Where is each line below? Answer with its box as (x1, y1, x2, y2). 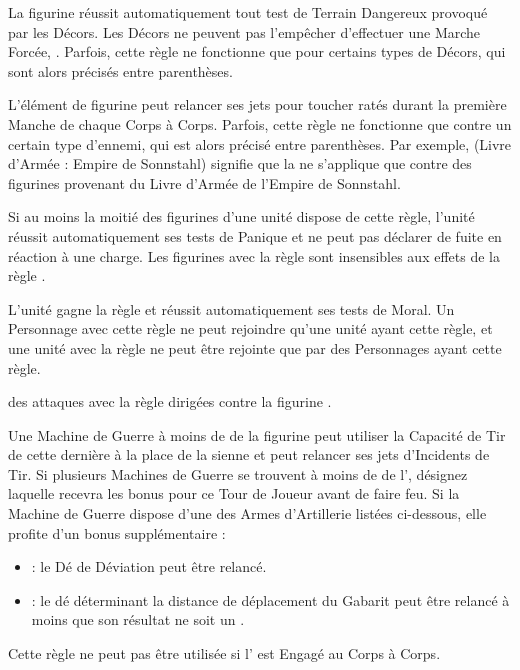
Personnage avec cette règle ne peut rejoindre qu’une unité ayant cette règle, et (8, 318, 493, 339)
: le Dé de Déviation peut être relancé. (31, 556, 267, 577)
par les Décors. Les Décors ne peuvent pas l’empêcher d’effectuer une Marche (8, 21, 481, 42)
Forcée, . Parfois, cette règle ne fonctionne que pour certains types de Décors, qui (8, 41, 506, 62)
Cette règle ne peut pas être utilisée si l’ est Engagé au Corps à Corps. (8, 643, 441, 664)
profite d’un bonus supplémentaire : (8, 522, 226, 543)
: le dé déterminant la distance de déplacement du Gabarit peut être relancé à (31, 589, 510, 610)
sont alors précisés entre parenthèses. (8, 60, 233, 81)
